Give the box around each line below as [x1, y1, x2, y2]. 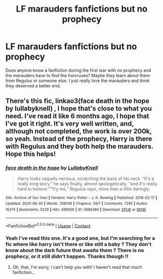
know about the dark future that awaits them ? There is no [5, 247, 144, 254]
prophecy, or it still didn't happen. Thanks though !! [5, 253, 129, 260]
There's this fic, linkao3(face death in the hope [5, 97, 149, 105]
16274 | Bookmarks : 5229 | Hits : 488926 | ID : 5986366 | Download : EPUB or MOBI [5, 207, 147, 212]
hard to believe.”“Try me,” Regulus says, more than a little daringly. [17, 186, 150, 192]
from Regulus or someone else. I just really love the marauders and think [5, 78, 150, 83]
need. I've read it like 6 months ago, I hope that [5, 112, 149, 120]
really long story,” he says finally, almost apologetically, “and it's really [17, 181, 158, 186]
